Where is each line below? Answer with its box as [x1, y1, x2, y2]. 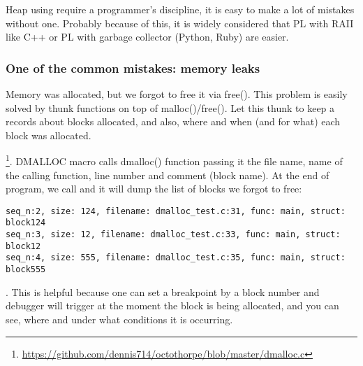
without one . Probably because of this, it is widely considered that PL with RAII [6, 15, 354, 30]
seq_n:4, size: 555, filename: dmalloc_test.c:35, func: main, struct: [6, 253, 346, 263]
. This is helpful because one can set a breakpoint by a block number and [6, 284, 320, 299]
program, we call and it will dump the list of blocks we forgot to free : [6, 181, 302, 196]
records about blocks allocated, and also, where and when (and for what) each [6, 114, 341, 129]
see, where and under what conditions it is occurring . [6, 311, 233, 326]
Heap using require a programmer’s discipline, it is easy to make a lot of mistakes [6, 2, 355, 16]
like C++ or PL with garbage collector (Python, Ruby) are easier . [6, 29, 289, 44]
